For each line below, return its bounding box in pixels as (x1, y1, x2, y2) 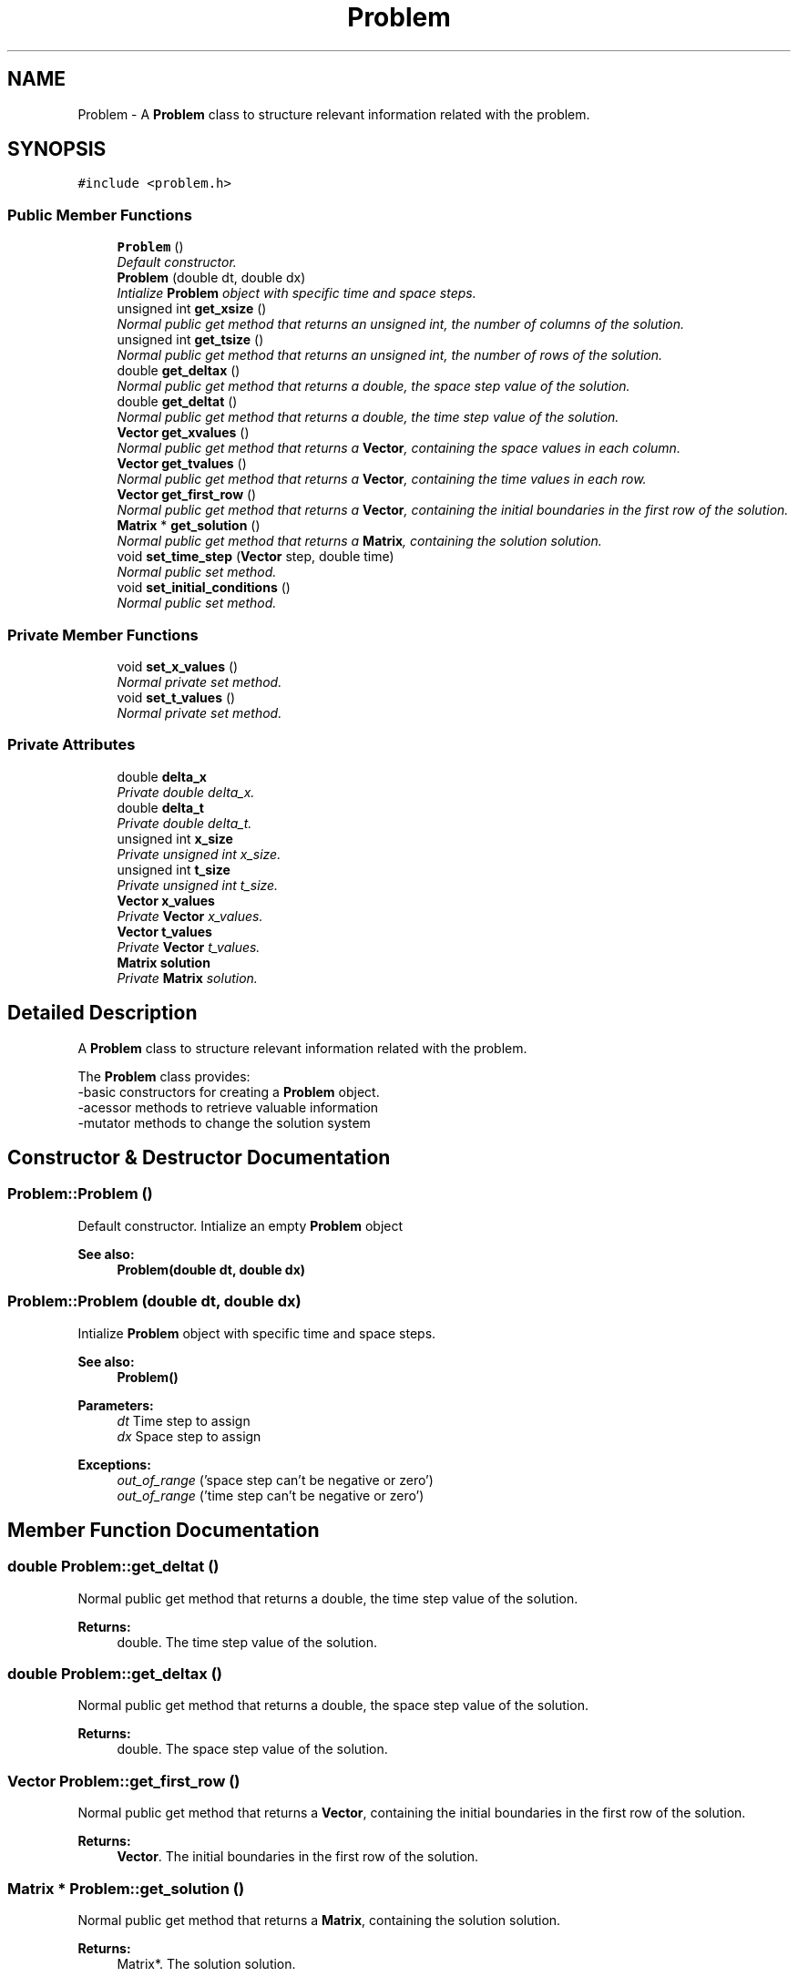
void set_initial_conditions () (117, 579, 291, 596)
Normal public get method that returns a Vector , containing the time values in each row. (117, 471, 647, 487)
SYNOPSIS (7, 138, 107, 161)
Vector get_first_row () (117, 487, 257, 503)
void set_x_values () (117, 658, 239, 674)
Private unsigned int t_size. (117, 876, 279, 893)
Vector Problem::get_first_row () (7, 1771, 240, 1790)
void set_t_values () (117, 689, 236, 705)
